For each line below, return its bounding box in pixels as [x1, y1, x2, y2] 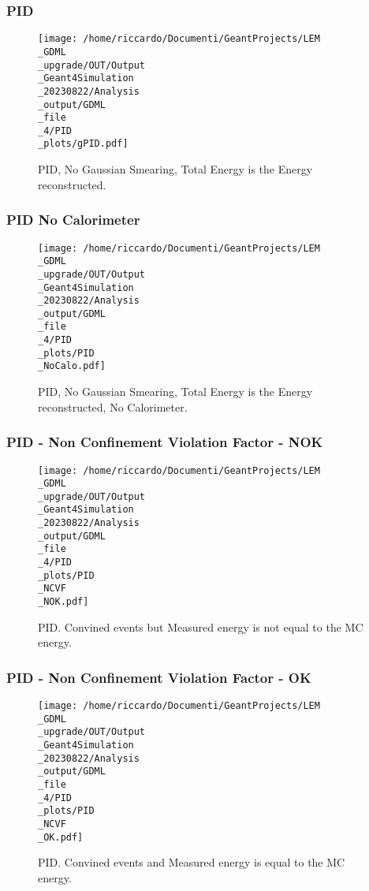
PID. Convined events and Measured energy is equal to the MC [38, 854, 345, 870]
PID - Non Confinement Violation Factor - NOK [6, 432, 323, 452]
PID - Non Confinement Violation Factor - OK [6, 667, 311, 687]
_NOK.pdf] [38, 596, 89, 608]
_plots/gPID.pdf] [38, 138, 129, 150]
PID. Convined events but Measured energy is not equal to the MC [38, 618, 363, 635]
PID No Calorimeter [6, 210, 140, 229]
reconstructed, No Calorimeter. [38, 398, 188, 415]
